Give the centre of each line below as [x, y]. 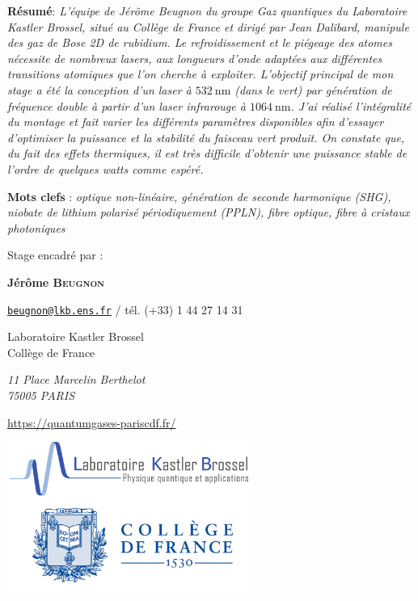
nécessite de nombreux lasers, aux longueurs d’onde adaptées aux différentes [195, 58]
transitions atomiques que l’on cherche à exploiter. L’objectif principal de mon [201, 74]
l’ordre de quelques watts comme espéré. [106, 168]
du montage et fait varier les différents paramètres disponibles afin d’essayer [196, 122]
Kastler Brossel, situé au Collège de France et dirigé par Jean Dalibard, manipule [208, 26]
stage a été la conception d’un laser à [99, 89]
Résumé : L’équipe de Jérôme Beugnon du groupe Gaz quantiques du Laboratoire [207, 11]
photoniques [36, 227]
